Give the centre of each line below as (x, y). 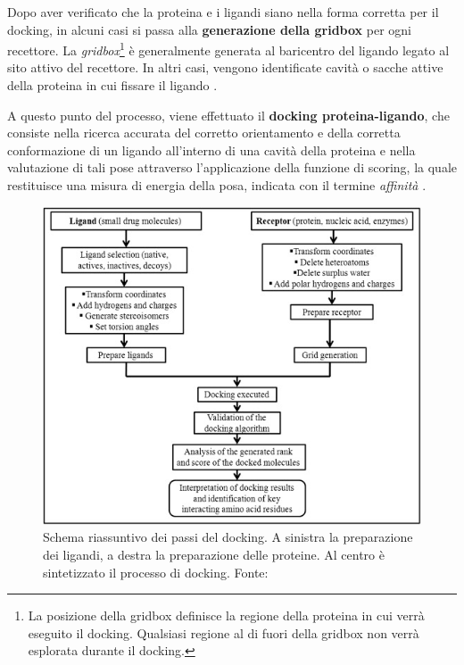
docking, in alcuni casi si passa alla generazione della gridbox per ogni (209, 29)
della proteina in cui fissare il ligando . (112, 85)
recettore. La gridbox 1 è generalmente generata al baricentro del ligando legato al (228, 49)
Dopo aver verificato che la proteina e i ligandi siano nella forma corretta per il (223, 12)
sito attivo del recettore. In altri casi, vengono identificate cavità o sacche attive (225, 67)
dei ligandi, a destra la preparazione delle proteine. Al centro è (214, 554)
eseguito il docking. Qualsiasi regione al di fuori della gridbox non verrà (224, 632)
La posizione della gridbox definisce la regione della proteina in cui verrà (226, 615)
